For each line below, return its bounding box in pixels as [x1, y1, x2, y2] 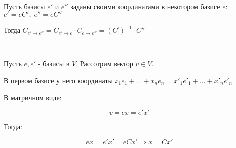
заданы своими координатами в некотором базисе [70, 1, 220, 11]
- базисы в [38, 58, 70, 69]
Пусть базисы [4, 1, 45, 11]
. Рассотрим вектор [76, 58, 133, 69]
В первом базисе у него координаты [4, 75, 113, 85]
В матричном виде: [4, 92, 62, 102]
